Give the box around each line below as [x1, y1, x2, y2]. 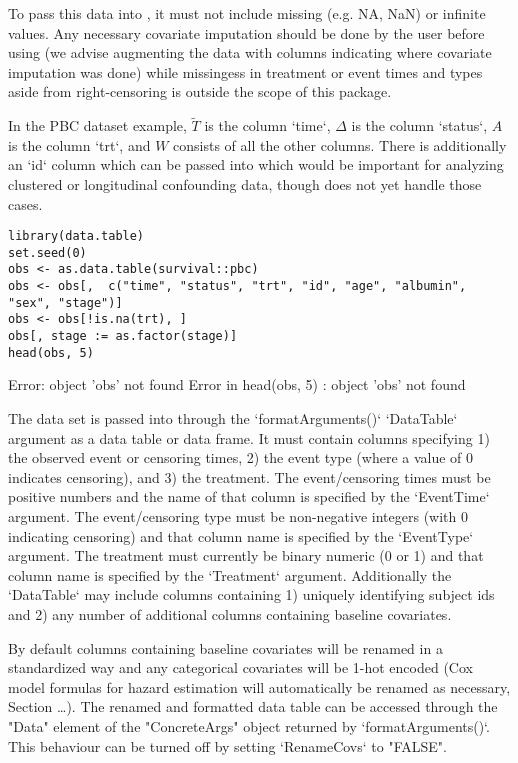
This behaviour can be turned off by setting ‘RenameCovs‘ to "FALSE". [8, 735, 447, 756]
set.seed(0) [8, 245, 87, 260]
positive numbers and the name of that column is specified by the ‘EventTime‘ [8, 486, 490, 507]
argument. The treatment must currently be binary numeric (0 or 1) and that [8, 545, 484, 566]
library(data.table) [8, 229, 145, 244]
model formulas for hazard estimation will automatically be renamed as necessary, [8, 676, 511, 697]
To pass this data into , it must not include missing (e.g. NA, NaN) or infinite [8, 3, 486, 23]
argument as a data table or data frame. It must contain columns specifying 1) [8, 427, 490, 448]
